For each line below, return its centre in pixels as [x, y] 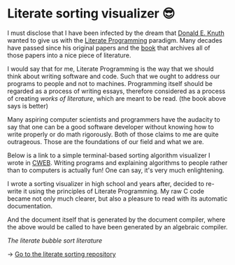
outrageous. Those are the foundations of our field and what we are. [106, 141]
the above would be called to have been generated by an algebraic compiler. [117, 227]
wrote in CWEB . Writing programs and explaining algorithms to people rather [117, 162]
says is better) [28, 106]
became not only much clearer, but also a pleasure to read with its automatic [117, 199]
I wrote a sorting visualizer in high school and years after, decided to [106, 183]
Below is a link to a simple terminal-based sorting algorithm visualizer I [109, 155]
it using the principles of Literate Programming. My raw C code [114, 191]
